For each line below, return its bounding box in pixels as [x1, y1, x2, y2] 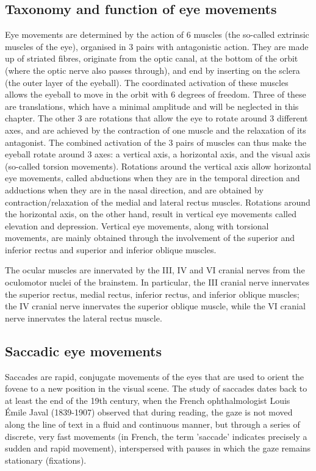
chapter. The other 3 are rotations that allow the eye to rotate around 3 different [5, 112, 308, 124]
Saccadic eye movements [5, 341, 162, 360]
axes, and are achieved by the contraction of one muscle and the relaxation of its [5, 123, 306, 136]
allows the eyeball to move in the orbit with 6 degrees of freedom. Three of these [5, 88, 306, 101]
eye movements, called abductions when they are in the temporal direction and [5, 171, 300, 184]
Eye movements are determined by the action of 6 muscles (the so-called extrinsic [5, 28, 309, 41]
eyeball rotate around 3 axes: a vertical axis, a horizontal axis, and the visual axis [5, 148, 311, 160]
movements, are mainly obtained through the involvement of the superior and [5, 231, 295, 244]
